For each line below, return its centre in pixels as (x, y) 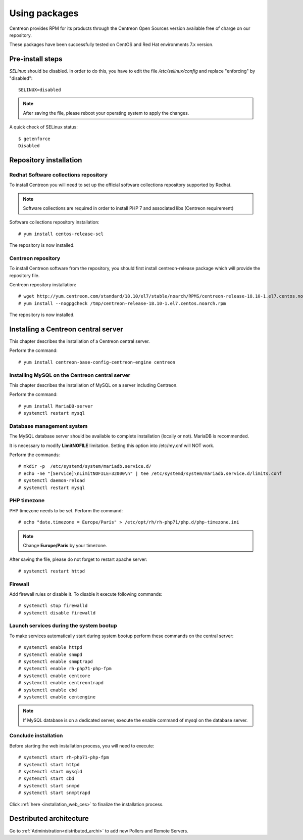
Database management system (48, 426)
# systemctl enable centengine (57, 697)
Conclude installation (36, 736)
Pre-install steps (36, 59)
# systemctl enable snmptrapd (56, 661)
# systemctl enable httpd (50, 648)
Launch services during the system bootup (63, 626)
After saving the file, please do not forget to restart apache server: (78, 559)
